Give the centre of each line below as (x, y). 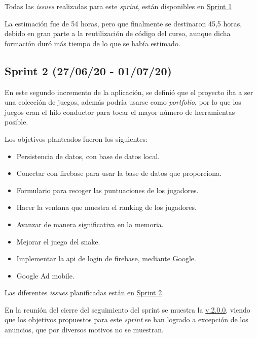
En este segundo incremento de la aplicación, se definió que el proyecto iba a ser (129, 92)
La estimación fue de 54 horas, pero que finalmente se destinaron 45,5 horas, (123, 23)
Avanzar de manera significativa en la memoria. (90, 224)
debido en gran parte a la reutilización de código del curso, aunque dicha (118, 33)
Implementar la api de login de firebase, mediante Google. (106, 258)
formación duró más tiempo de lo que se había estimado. (93, 43)
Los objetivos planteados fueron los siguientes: (76, 139)
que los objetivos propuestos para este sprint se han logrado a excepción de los (126, 319)
